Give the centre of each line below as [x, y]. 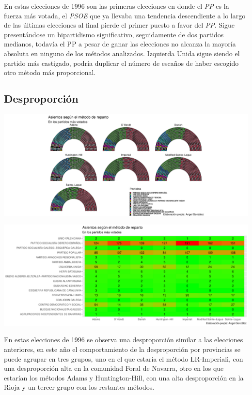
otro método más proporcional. [50, 72]
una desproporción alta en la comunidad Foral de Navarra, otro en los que [114, 368]
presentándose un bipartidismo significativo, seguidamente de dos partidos [114, 34]
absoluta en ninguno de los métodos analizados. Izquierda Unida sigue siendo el [122, 53]
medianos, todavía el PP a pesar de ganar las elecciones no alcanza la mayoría [120, 44]
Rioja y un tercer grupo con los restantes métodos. [79, 387]
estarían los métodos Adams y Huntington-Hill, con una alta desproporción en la [124, 377]
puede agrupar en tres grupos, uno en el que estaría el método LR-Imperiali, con [124, 358]
